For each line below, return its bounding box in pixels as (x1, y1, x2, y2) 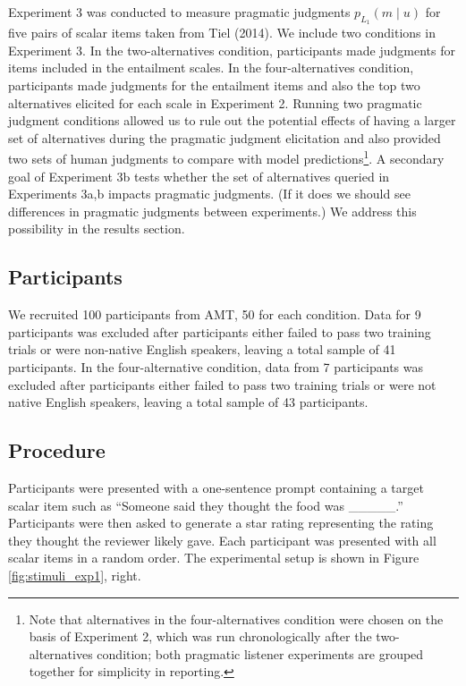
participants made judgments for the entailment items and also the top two (8, 75, 420, 94)
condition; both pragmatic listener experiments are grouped (97, 644, 424, 663)
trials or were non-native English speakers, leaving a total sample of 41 (8, 340, 396, 359)
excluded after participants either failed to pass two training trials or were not (8, 375, 436, 394)
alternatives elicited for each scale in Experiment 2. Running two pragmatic (8, 93, 422, 112)
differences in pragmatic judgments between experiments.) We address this (8, 201, 417, 220)
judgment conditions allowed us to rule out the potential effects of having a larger (8, 111, 456, 130)
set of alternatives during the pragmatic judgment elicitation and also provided (8, 128, 441, 147)
